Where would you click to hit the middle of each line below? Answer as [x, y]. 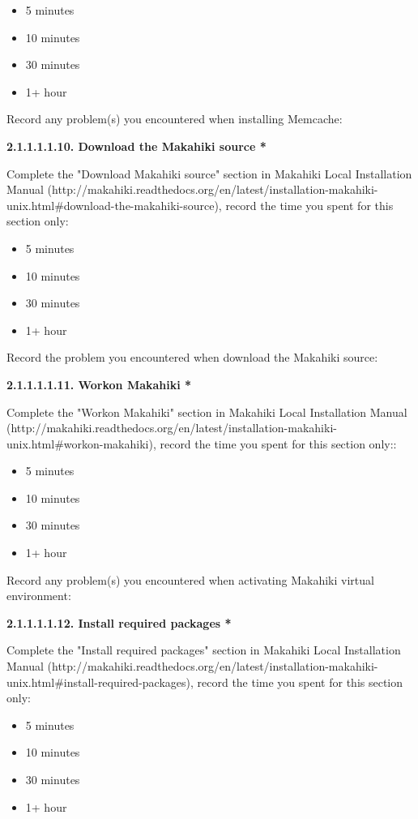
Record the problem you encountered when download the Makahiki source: [192, 357]
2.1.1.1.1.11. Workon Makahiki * [99, 384]
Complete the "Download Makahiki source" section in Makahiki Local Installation [209, 173]
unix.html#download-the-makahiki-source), [114, 205]
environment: [39, 596]
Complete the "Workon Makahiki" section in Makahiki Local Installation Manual [207, 412]
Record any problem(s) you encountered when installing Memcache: [175, 119]
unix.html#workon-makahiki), [81, 443]
